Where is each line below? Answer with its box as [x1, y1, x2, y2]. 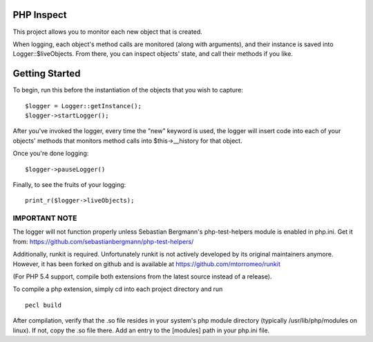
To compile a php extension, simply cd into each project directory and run [12, 285, 223, 293]
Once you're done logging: [12, 149, 89, 158]
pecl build [25, 301, 62, 309]
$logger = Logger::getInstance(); [25, 102, 142, 110]
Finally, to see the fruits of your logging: [12, 180, 126, 189]
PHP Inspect [12, 9, 67, 21]
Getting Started [12, 68, 81, 79]
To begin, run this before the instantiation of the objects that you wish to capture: [12, 86, 243, 94]
